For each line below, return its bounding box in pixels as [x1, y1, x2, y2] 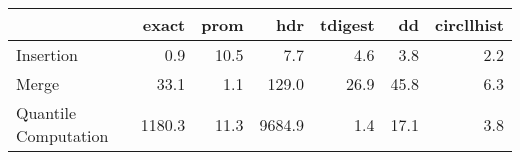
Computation [16, 124, 109, 147]
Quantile [16, 101, 77, 124]
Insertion [16, 43, 78, 66]
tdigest [320, 13, 375, 36]
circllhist [435, 13, 504, 36]
